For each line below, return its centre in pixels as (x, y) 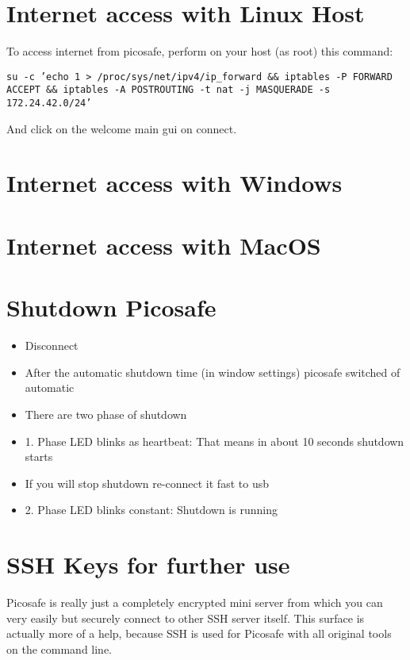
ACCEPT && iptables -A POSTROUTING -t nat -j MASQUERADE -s (169, 90)
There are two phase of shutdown (106, 414)
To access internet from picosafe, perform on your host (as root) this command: (200, 51)
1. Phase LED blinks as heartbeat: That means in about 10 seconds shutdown (215, 441)
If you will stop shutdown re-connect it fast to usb (147, 483)
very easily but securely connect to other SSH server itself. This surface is (186, 618)
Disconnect (52, 345)
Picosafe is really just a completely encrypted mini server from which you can (195, 602)
